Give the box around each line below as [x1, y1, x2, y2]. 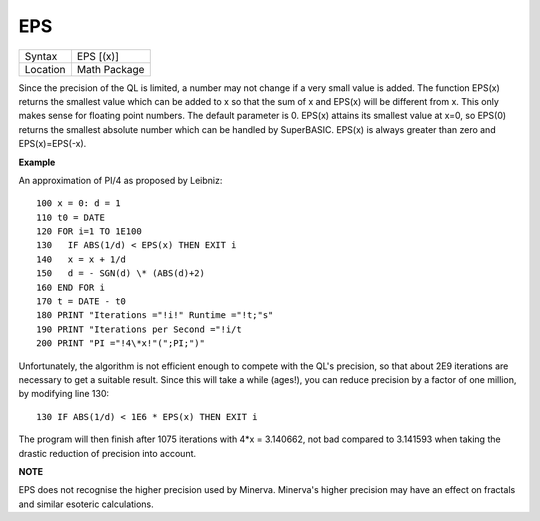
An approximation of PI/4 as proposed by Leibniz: [18, 174, 223, 186]
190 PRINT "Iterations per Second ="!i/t [36, 323, 242, 335]
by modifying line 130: [18, 388, 110, 400]
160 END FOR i [36, 281, 105, 293]
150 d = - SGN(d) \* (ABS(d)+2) [36, 268, 205, 279]
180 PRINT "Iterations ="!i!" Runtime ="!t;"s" [36, 310, 274, 321]
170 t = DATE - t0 [36, 296, 127, 307]
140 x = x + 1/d [36, 253, 127, 265]
